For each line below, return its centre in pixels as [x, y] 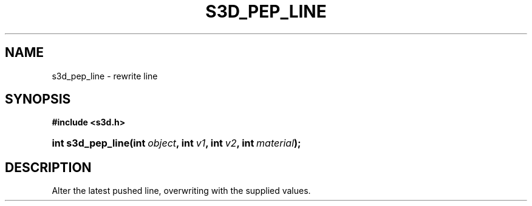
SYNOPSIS [38, 99]
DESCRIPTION [48, 167]
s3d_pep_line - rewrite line [105, 76]
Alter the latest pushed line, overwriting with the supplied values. [181, 191]
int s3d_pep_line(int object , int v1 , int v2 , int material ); [176, 143]
